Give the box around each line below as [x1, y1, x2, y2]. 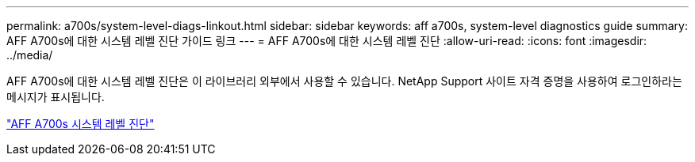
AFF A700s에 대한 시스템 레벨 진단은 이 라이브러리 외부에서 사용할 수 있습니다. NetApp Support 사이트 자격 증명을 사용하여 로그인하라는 [6, 74, 682, 88]
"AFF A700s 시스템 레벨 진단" [6, 117, 155, 130]
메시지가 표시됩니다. [6, 90, 105, 104]
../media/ [6, 48, 53, 62]
